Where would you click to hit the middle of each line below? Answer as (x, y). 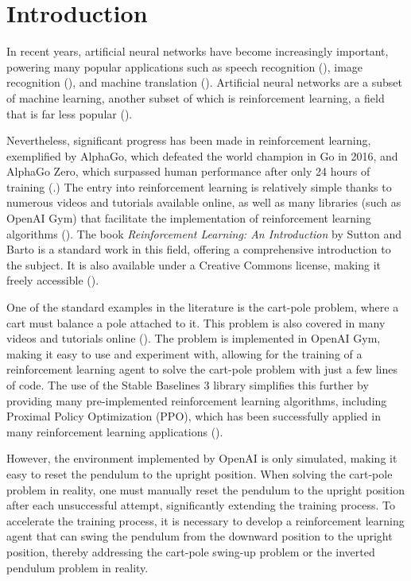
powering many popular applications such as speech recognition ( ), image (185, 66)
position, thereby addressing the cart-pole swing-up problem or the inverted (191, 551)
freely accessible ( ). (53, 280)
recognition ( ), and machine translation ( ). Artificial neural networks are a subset (204, 82)
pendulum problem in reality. (78, 567)
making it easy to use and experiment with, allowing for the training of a (184, 353)
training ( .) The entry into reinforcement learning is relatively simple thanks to (199, 186)
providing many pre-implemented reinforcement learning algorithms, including (197, 400)
